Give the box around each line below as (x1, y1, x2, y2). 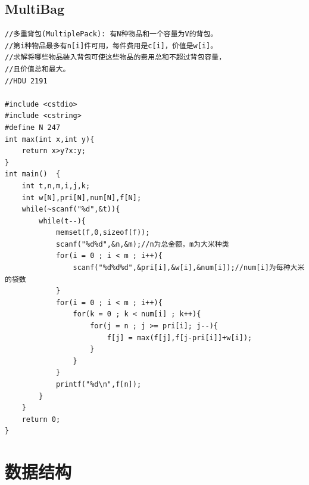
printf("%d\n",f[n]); (55, 380, 142, 389)
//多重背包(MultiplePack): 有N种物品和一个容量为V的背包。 (5, 30, 218, 39)
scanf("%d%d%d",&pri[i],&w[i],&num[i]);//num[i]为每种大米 (73, 263, 305, 272)
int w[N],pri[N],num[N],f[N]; (21, 193, 142, 202)
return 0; (21, 415, 61, 424)
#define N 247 (5, 123, 61, 132)
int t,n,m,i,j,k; (21, 181, 90, 190)
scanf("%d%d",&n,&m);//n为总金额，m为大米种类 (55, 240, 229, 248)
